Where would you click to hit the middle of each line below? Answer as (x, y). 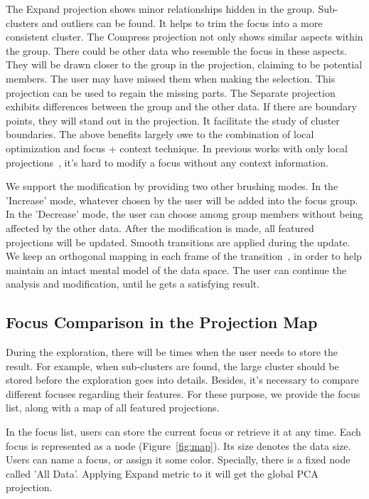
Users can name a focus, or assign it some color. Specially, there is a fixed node (178, 459)
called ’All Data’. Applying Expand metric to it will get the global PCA (162, 473)
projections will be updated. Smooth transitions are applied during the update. (178, 242)
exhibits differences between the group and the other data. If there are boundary (181, 106)
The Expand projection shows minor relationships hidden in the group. (160, 9)
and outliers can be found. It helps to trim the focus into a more (182, 22)
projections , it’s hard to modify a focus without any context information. (167, 162)
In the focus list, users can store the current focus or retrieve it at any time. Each (183, 432)
